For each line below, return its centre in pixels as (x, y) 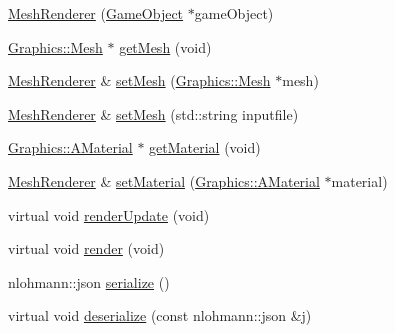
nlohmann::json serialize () (89, 281)
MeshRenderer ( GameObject (96, 13)
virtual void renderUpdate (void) (109, 214)
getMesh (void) (165, 46)
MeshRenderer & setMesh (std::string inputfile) (153, 113)
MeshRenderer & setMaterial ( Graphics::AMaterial (164, 180)
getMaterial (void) (205, 147)
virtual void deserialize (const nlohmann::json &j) (160, 315)
